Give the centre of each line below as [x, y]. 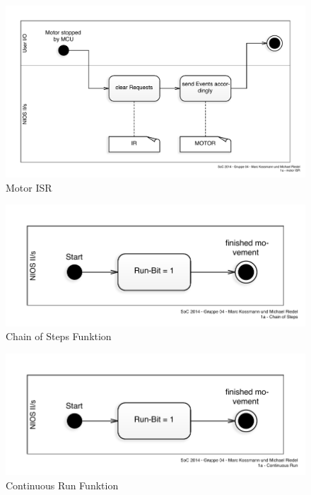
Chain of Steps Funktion [59, 336]
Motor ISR [29, 187]
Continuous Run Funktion [62, 485]
